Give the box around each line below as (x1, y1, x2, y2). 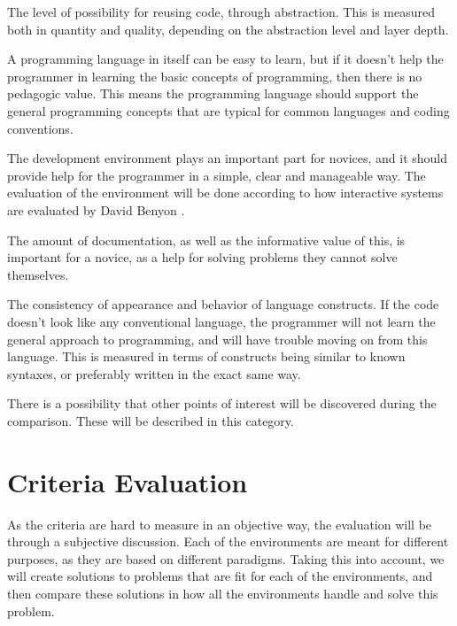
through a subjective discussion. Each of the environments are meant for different (7, 532, 449, 551)
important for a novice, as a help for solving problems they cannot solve (7, 248, 398, 267)
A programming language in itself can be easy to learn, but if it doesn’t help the (7, 50, 444, 68)
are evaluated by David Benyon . (7, 200, 185, 219)
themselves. (7, 265, 69, 283)
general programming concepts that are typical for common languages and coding (7, 101, 450, 120)
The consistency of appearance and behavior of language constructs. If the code (7, 295, 439, 313)
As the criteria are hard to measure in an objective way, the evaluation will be (7, 514, 432, 533)
